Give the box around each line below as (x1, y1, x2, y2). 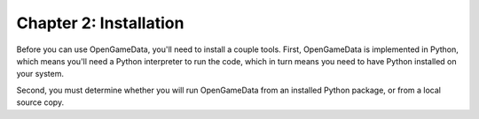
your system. (16, 69, 65, 79)
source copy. (16, 97, 65, 108)
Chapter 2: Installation (16, 13, 185, 33)
